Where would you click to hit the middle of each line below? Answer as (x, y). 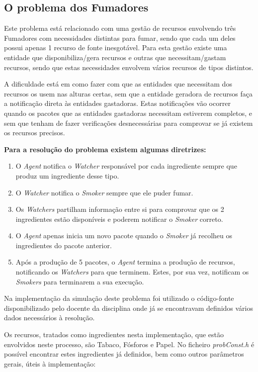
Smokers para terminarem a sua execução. (80, 281)
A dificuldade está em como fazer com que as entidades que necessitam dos (118, 84)
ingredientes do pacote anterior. (64, 245)
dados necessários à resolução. (49, 318)
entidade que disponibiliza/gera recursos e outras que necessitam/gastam (115, 57)
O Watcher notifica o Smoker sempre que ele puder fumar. (104, 192)
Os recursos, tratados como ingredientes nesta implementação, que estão (114, 334)
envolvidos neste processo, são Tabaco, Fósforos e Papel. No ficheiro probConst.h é (129, 344)
